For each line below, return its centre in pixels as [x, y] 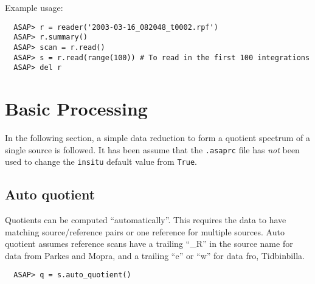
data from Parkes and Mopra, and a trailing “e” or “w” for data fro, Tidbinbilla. [155, 255]
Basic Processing [76, 109]
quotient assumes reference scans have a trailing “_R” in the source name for [149, 244]
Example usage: [34, 7]
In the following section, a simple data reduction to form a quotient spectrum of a [158, 137]
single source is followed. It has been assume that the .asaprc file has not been [152, 149]
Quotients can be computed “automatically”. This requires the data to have [146, 220]
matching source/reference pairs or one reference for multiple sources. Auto [145, 231]
